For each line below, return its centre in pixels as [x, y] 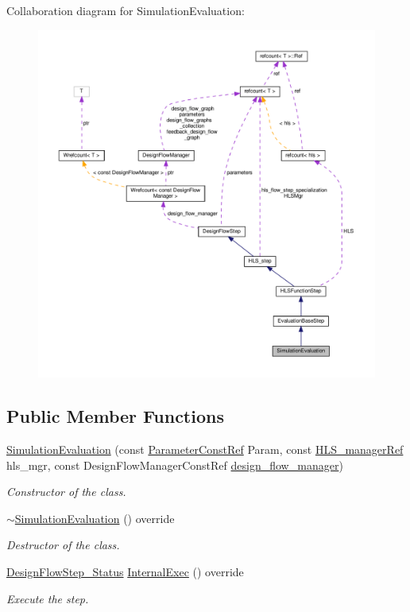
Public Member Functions [115, 416]
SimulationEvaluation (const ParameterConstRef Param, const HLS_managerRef [205, 449]
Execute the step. [48, 598]
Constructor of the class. [66, 492]
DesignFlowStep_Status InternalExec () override [125, 572]
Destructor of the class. [63, 545]
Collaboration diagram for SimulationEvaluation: [126, 10]
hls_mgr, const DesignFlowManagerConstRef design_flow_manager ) [175, 465]
